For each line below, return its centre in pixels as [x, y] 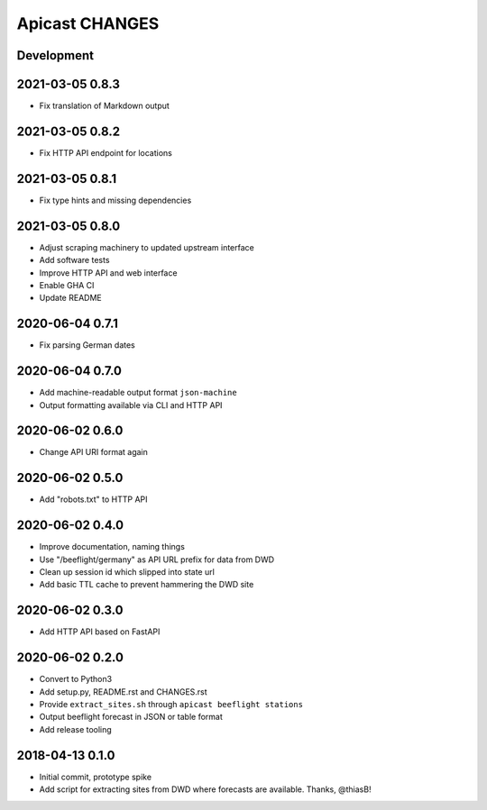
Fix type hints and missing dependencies [115, 200]
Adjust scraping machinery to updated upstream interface [147, 247]
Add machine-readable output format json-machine [138, 393]
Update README [71, 298]
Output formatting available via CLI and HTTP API [131, 405]
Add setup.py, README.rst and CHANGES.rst [123, 692]
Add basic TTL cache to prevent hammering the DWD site [147, 585]
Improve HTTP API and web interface [108, 273]
